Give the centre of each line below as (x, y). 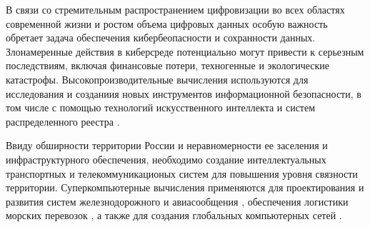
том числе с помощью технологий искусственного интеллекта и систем (161, 107)
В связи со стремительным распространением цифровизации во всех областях (175, 9)
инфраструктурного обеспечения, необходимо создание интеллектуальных (166, 159)
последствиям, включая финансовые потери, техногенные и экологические (168, 65)
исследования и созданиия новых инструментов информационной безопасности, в (184, 93)
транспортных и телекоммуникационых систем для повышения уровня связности (182, 173)
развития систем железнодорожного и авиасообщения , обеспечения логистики (177, 201)
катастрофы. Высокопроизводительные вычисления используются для (157, 79)
